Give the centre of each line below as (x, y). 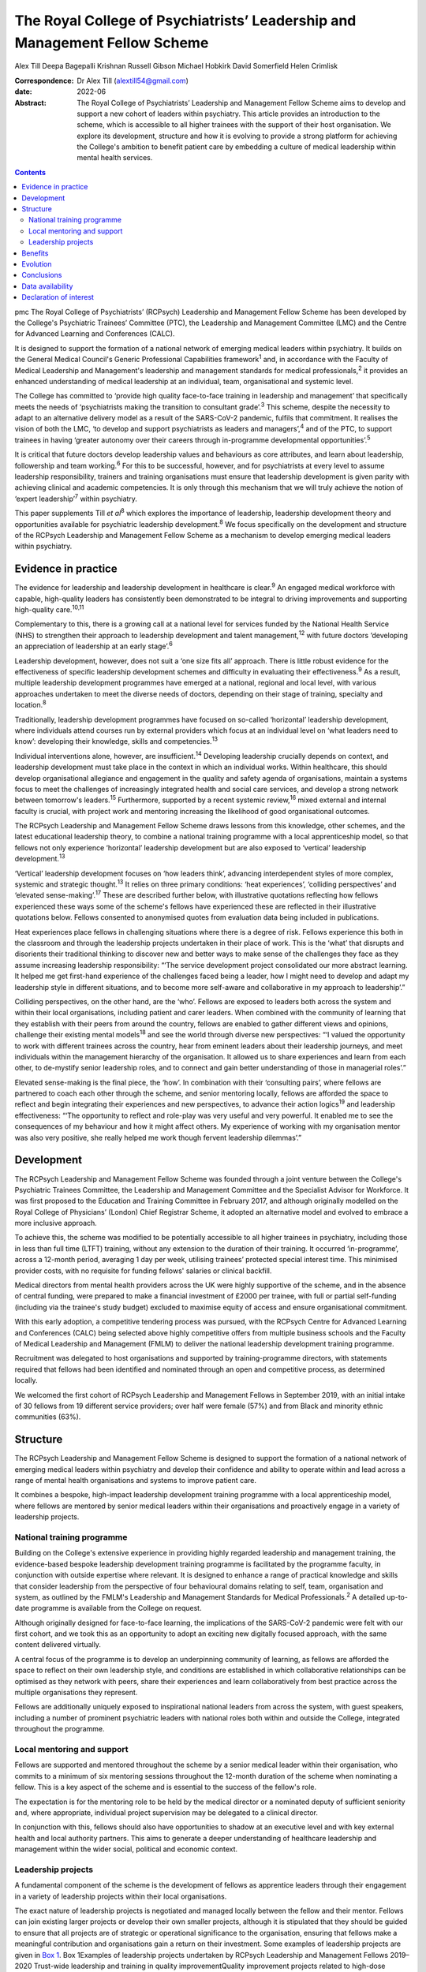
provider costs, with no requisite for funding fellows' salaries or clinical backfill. (143, 1271)
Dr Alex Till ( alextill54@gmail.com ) (133, 80)
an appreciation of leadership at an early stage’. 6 (93, 645)
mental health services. (115, 158)
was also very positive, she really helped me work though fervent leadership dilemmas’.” (158, 1137)
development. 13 (40, 858)
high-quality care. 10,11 (49, 609)
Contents (30, 172)
